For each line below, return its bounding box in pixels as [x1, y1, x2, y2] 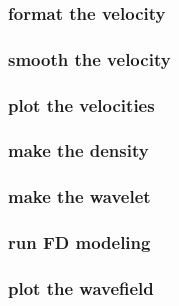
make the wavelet [8, 184, 151, 209]
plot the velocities [8, 92, 155, 117]
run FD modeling [8, 230, 151, 255]
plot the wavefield [8, 275, 154, 300]
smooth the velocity [8, 46, 171, 71]
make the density [8, 138, 149, 163]
